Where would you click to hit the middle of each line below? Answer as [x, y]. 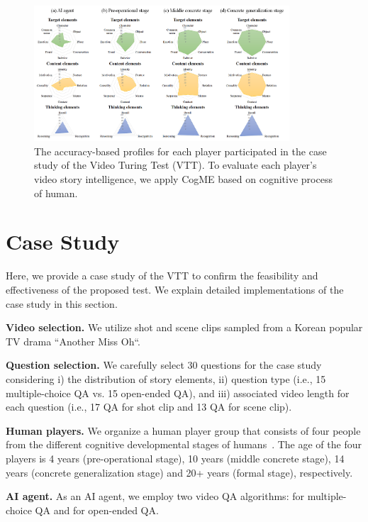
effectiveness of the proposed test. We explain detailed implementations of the [175, 289]
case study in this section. [62, 303]
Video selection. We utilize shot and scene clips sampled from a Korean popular [184, 327]
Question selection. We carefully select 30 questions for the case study [164, 365]
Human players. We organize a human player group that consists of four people [183, 430]
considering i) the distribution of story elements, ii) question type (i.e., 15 [166, 378]
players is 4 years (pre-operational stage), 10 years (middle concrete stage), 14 [175, 458]
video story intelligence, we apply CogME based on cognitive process [183, 179]
